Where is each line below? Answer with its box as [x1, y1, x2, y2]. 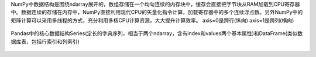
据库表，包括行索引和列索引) [11, 38, 80, 45]
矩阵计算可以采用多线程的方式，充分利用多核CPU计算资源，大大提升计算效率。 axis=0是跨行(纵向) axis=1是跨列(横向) [11, 17, 294, 24]
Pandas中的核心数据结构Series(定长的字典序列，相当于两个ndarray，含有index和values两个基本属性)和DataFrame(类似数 [11, 30, 303, 37]
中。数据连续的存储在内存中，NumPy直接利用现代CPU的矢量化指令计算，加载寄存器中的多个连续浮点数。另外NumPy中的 [11, 9, 303, 16]
